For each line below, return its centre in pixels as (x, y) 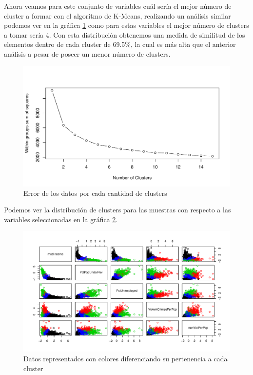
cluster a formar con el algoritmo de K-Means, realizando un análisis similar (117, 15)
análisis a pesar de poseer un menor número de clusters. (87, 53)
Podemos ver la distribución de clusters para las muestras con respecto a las (117, 209)
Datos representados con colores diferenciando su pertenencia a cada (126, 358)
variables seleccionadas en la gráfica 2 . (61, 219)
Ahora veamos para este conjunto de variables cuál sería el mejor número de (118, 6)
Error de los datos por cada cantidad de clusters (95, 193)
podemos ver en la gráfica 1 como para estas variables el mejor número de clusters (126, 25)
